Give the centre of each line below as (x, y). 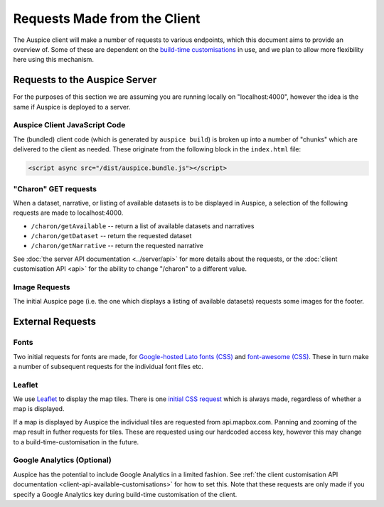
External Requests (54, 322)
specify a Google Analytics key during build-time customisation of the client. (125, 494)
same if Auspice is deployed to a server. (72, 107)
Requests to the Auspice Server (85, 80)
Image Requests (42, 287)
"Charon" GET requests (55, 188)
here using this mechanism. (53, 60)
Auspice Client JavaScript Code (69, 125)
